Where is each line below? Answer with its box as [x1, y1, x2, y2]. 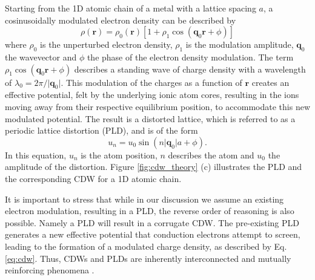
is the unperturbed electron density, [40, 38, 173, 51]
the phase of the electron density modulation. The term [87, 50, 294, 63]
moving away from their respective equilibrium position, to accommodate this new [5, 100, 310, 112]
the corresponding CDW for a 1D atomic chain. [5, 172, 182, 184]
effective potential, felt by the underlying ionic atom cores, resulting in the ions [5, 88, 299, 101]
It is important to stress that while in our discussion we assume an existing [5, 192, 284, 205]
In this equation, [5, 148, 67, 161]
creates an [251, 76, 290, 88]
